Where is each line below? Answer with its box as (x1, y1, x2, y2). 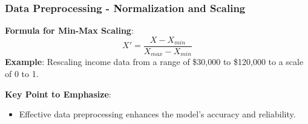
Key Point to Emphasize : (5, 87, 111, 100)
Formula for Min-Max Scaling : (5, 24, 134, 37)
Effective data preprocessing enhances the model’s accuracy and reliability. (19, 108, 296, 120)
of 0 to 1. (5, 67, 39, 79)
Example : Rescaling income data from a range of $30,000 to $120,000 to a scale (5, 55, 304, 68)
